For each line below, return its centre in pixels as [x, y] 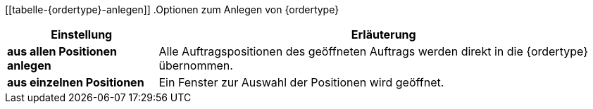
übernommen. [196, 65]
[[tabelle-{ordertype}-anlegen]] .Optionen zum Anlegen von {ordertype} [172, 9]
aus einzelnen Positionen [76, 82]
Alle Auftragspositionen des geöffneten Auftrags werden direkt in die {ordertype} [373, 51]
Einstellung [82, 34]
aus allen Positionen [62, 51]
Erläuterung [383, 34]
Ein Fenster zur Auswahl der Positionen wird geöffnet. [301, 82]
